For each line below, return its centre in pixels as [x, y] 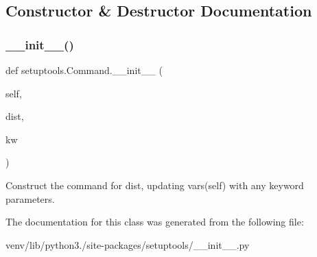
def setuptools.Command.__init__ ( [84, 70]
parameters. [30, 198]
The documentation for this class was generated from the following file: [155, 222]
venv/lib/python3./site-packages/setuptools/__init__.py [128, 244]
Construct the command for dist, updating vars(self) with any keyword [155, 185]
